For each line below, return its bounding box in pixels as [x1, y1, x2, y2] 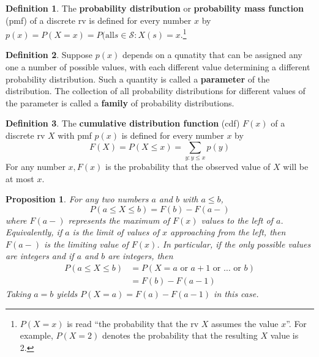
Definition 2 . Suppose [6, 48, 93, 61]
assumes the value [211, 317, 279, 329]
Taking [6, 287, 31, 300]
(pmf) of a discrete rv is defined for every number [6, 13, 192, 26]
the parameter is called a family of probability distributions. [6, 96, 235, 109]
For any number [6, 160, 66, 172]
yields [56, 287, 78, 300]
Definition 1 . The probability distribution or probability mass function [6, 2, 304, 14]
